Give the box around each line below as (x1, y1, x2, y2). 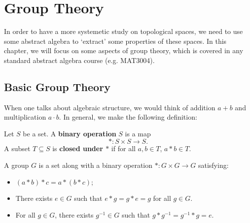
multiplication (4, 112, 46, 122)
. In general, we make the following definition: (59, 112, 197, 122)
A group (4, 160, 29, 170)
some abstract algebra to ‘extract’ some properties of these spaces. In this (4, 35, 227, 46)
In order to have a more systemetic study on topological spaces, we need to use (4, 26, 243, 36)
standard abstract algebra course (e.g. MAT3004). (4, 55, 155, 65)
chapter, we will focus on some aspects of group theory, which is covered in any (4, 45, 244, 56)
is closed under (52, 143, 103, 154)
